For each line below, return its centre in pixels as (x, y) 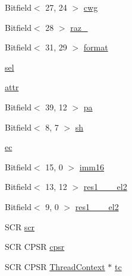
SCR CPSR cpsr (35, 247)
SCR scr (20, 226)
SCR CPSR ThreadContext (55, 266)
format (96, 47)
